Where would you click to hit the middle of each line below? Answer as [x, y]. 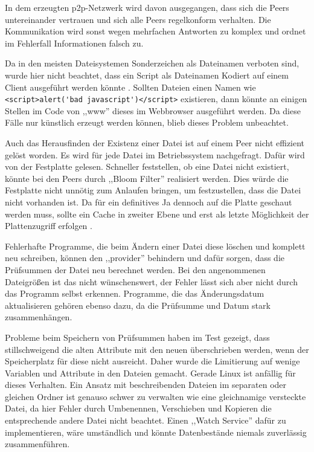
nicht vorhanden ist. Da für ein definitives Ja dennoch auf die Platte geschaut [149, 202]
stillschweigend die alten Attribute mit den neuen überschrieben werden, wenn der [157, 349]
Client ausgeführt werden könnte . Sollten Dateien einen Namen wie [130, 87]
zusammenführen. [37, 444]
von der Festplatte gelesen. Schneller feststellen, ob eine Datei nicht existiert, [147, 166]
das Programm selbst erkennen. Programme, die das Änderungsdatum [135, 293]
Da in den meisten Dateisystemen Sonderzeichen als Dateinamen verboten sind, [152, 63]
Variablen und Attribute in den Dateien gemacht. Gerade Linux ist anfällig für [150, 373]
